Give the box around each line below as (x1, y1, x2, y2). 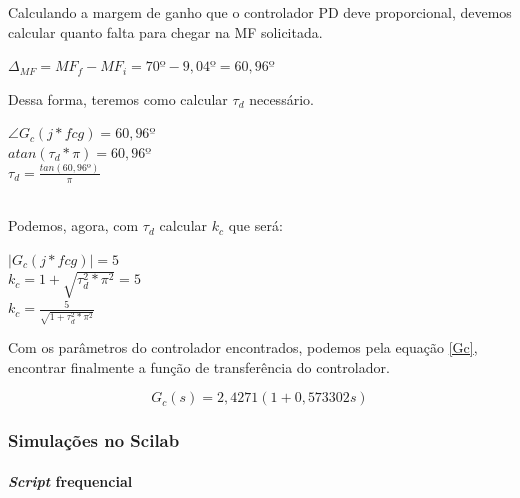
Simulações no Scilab (8, 428, 180, 453)
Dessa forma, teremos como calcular (8, 88, 228, 109)
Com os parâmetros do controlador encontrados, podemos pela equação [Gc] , (8, 337, 478, 358)
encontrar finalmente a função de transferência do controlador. (8, 356, 390, 377)
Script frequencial (8, 470, 133, 491)
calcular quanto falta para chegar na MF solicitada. (8, 21, 323, 42)
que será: (228, 215, 283, 236)
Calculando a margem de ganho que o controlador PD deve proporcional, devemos (8, 2, 512, 22)
